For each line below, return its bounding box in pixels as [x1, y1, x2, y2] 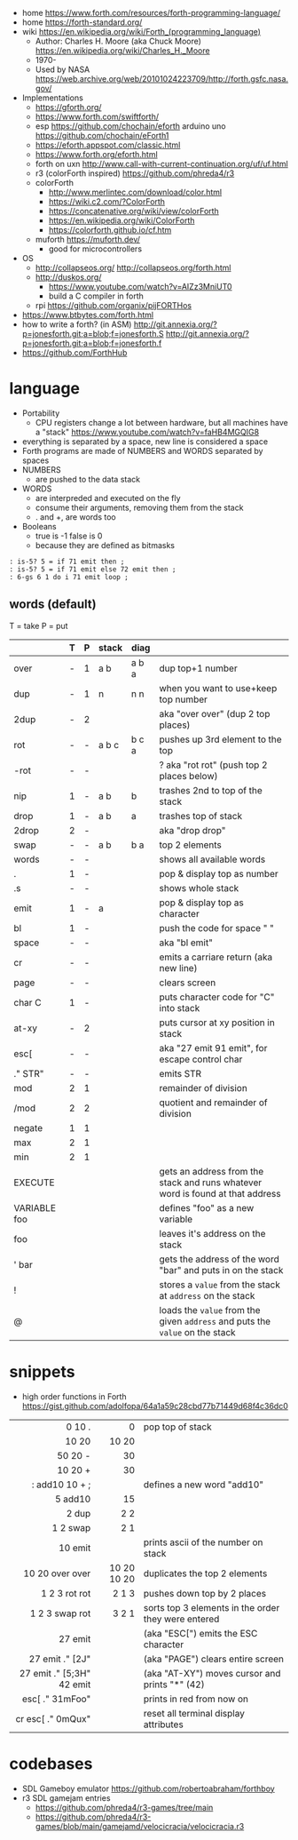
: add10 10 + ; [31, 1478, 91, 1491]
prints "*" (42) [143, 1678, 206, 1691]
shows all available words [159, 853, 266, 865]
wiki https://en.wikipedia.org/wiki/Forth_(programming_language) [21, 27, 262, 36]
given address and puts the [159, 1315, 271, 1327]
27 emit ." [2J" [28, 1653, 91, 1665]
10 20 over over [23, 1567, 91, 1580]
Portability [21, 408, 60, 418]
